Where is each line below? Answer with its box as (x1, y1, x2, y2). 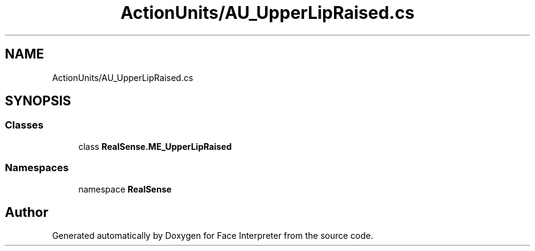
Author (5, 204, 48, 220)
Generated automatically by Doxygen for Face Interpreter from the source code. (52, 230, 373, 241)
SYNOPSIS (5, 93, 71, 109)
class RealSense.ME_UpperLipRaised (78, 141, 232, 152)
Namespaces (5, 161, 69, 174)
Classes (5, 119, 44, 132)
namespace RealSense (78, 183, 172, 194)
